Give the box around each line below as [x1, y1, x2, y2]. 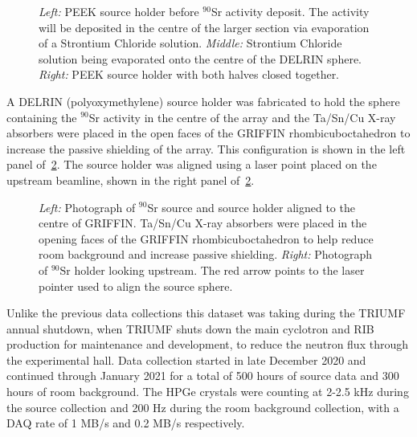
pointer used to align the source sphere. [39, 277, 233, 294]
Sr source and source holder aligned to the [147, 198, 355, 215]
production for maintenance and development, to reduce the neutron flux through [6, 336, 408, 353]
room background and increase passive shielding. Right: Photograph [39, 246, 372, 263]
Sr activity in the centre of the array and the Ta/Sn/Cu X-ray [88, 108, 396, 125]
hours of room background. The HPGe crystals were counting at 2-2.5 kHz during [6, 383, 409, 400]
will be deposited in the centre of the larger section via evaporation [39, 18, 370, 35]
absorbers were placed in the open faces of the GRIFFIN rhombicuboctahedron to [6, 125, 411, 141]
